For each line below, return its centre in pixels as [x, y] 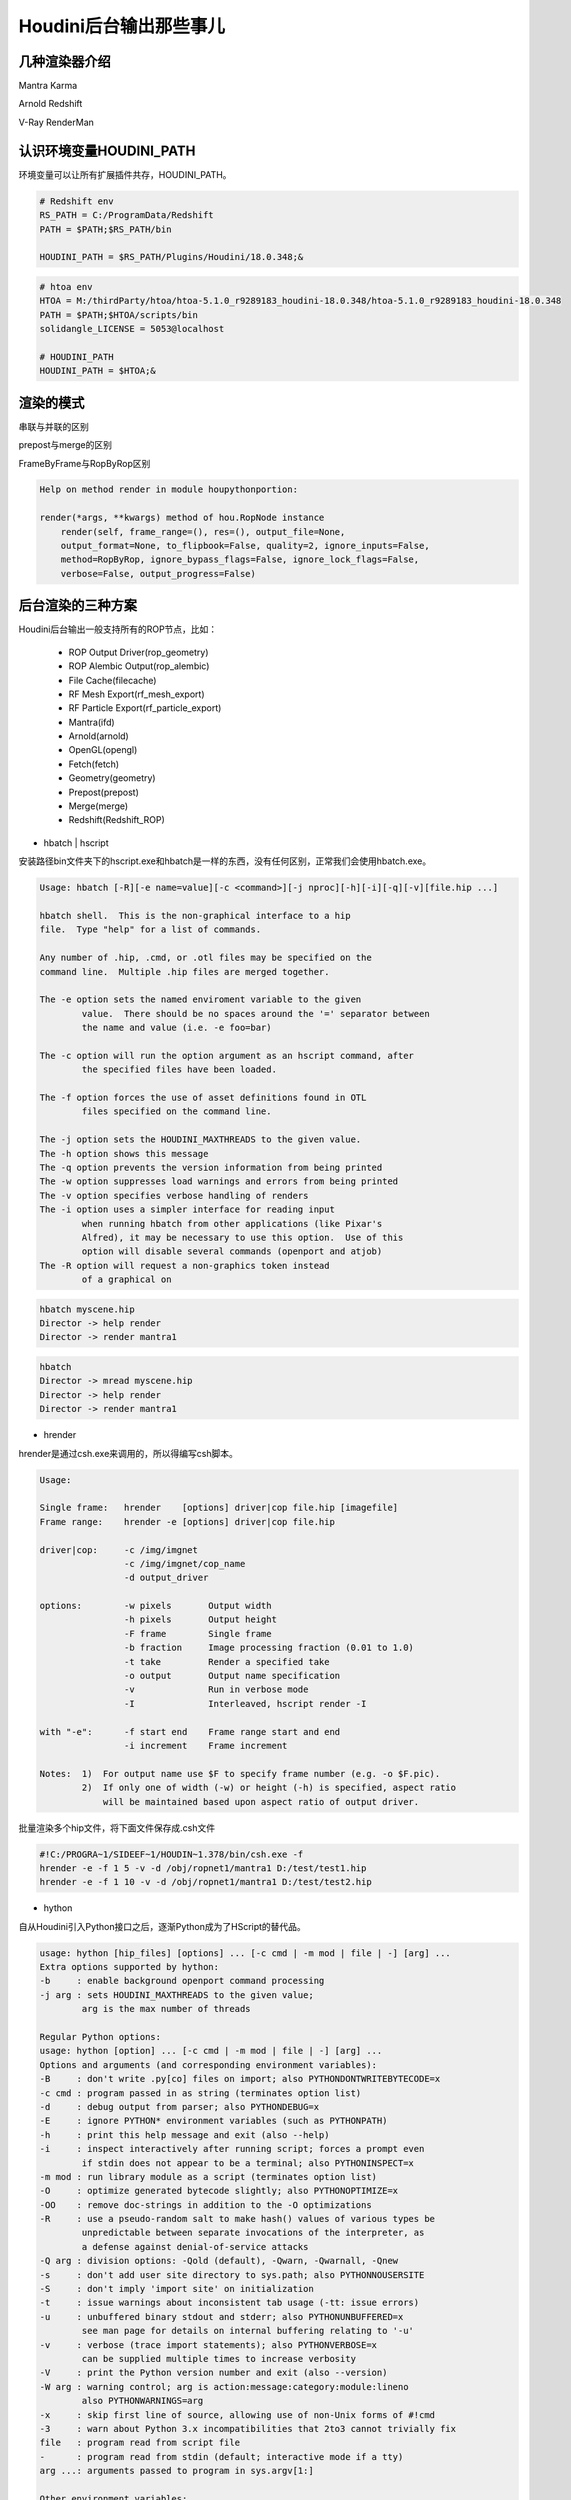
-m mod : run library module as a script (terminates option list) [208, 2176]
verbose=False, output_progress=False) [158, 573]
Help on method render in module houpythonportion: [169, 489]
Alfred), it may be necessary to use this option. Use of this [242, 1237]
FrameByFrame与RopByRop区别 [84, 463]
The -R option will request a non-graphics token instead [184, 1265]
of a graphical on [126, 1279]
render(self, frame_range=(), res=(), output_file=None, [203, 531]
